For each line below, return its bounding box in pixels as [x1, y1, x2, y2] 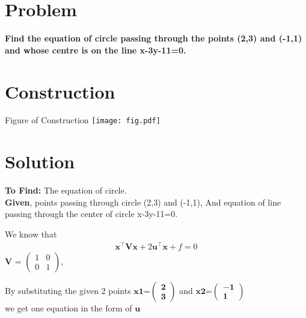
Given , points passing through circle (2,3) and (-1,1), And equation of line [5, 195, 281, 208]
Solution [5, 149, 75, 174]
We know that [5, 228, 57, 240]
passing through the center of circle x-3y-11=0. [5, 207, 178, 220]
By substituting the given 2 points [5, 284, 131, 296]
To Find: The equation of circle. [5, 184, 127, 197]
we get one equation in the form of [5, 301, 132, 314]
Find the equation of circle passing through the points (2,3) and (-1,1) [5, 32, 302, 44]
